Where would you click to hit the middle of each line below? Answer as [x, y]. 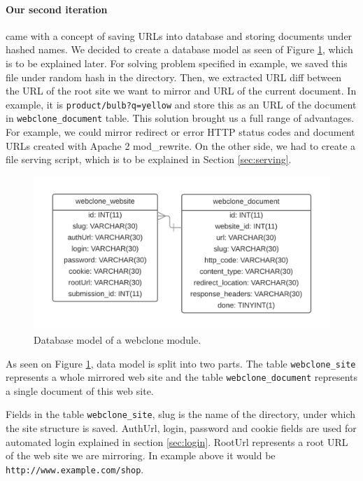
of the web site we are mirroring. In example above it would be [141, 455]
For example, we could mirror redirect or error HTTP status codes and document [180, 132]
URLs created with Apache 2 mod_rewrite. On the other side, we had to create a [181, 145]
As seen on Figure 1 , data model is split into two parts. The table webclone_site [181, 363]
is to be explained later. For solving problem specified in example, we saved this [177, 63]
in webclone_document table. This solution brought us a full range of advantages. [180, 118]
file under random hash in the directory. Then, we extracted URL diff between [174, 77]
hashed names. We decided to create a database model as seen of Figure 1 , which [179, 49]
